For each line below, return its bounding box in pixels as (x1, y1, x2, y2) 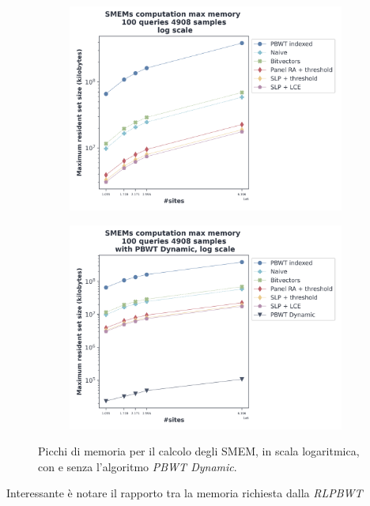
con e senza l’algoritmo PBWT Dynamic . (38, 458, 237, 474)
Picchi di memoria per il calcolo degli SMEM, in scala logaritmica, (38, 443, 360, 459)
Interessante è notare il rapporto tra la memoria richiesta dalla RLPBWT (6, 485, 363, 501)
